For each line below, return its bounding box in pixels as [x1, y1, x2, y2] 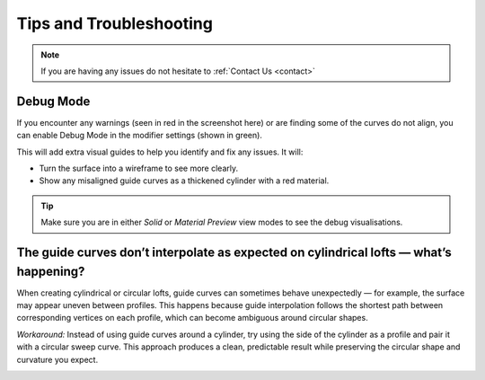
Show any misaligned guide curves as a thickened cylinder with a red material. [39, 175, 330, 186]
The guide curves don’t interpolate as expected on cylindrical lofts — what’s [16, 245, 453, 260]
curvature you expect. [16, 354, 99, 365]
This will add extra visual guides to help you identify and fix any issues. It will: [16, 146, 304, 157]
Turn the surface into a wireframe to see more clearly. [39, 163, 238, 174]
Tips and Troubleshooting [16, 13, 213, 33]
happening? [16, 263, 85, 278]
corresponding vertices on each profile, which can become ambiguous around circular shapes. [16, 313, 368, 323]
